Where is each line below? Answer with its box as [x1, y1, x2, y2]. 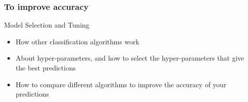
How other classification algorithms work [15, 36, 140, 46]
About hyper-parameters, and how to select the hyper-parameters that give [15, 53, 245, 63]
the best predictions [15, 63, 76, 72]
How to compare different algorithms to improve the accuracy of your [15, 79, 227, 89]
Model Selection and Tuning [4, 20, 90, 30]
